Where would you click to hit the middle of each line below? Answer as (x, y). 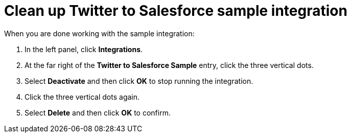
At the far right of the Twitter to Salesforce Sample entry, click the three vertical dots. (169, 65)
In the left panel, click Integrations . (84, 49)
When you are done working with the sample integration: (99, 33)
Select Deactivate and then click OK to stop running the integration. (139, 81)
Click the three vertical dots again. (82, 97)
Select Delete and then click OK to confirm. (98, 112)
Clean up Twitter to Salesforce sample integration (176, 11)
